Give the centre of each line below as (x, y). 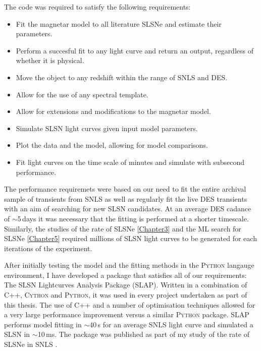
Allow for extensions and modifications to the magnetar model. (113, 111)
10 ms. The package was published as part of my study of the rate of (143, 334)
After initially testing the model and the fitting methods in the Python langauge (129, 265)
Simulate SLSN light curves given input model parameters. (107, 128)
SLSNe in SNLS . (31, 344)
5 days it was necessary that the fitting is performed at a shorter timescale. (133, 218)
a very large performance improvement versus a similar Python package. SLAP (127, 314)
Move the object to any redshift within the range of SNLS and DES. (122, 77)
